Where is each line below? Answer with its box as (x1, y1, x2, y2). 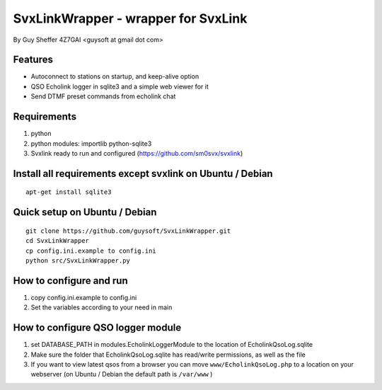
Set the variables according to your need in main (30, 303, 173, 311)
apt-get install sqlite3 (25, 188, 112, 196)
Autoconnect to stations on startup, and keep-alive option (30, 72, 199, 81)
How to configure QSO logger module (13, 322, 182, 334)
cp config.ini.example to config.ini (25, 246, 157, 255)
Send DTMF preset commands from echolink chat (30, 92, 176, 101)
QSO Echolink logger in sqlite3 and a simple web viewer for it (30, 82, 209, 91)
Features (13, 54, 53, 66)
